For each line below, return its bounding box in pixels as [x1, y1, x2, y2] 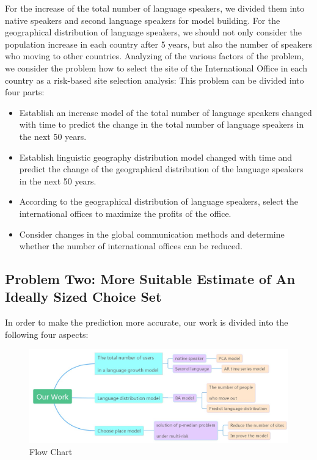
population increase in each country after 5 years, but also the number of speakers [5, 37, 313, 50]
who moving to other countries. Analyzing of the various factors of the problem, [5, 49, 304, 62]
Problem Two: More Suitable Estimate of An [5, 269, 296, 288]
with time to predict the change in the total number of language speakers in [19, 118, 304, 131]
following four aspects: [5, 327, 89, 340]
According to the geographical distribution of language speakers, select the [19, 195, 299, 208]
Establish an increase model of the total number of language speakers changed [19, 106, 312, 119]
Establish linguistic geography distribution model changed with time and [19, 150, 293, 163]
